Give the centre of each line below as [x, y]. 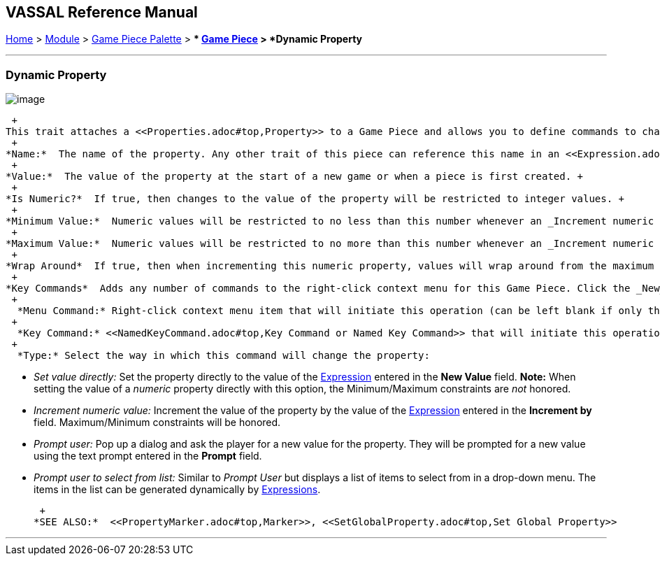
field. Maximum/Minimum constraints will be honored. [157, 422]
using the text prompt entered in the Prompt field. [148, 456]
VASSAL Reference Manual [102, 12]
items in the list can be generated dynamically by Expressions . [177, 490]
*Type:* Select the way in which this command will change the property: [223, 356]
